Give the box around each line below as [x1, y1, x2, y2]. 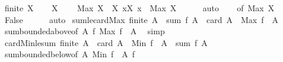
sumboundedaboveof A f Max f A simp [4, 25, 165, 37]
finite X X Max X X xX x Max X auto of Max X [4, 2, 275, 14]
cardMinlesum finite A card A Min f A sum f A [4, 36, 208, 48]
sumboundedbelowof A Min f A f [4, 48, 135, 60]
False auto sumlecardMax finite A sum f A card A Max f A [4, 13, 278, 25]
